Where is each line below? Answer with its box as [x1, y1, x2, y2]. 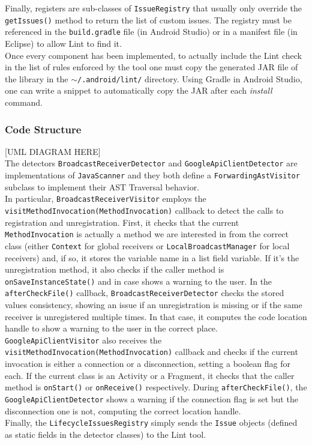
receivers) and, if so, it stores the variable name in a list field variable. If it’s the [5, 251, 299, 264]
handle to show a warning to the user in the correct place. [5, 322, 218, 335]
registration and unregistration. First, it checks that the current [5, 216, 239, 228]
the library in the [5, 72, 68, 85]
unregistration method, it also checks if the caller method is [5, 263, 224, 276]
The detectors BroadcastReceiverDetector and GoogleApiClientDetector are [5, 157, 298, 169]
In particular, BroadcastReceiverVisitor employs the [5, 192, 206, 205]
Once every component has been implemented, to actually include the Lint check [5, 49, 302, 61]
